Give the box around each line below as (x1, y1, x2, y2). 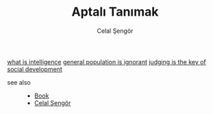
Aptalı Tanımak (71, 4, 159, 20)
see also (7, 78, 31, 86)
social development (7, 65, 63, 73)
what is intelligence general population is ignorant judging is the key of (7, 57, 207, 66)
